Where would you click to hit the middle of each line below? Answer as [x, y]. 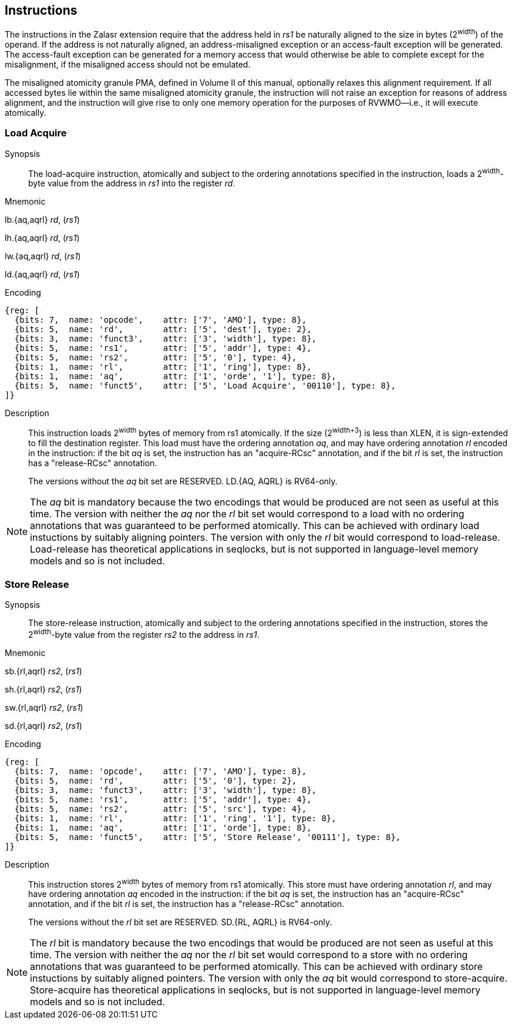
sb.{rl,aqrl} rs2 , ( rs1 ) [43, 671]
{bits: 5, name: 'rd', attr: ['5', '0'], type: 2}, [156, 780]
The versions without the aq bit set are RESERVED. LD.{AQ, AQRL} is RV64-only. [183, 481]
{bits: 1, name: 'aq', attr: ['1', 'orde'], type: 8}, [163, 827]
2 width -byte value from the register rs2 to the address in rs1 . [144, 633]
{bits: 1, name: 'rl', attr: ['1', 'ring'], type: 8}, [163, 367]
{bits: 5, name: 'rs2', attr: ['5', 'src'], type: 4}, [161, 809]
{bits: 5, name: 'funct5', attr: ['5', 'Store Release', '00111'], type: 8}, [208, 837]
